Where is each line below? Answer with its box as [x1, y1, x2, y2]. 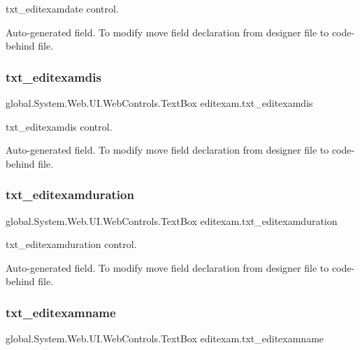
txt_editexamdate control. [6, 1, 119, 15]
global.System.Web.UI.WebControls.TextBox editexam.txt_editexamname [6, 331, 324, 346]
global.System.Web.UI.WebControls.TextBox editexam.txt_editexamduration [6, 213, 338, 228]
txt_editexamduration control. [6, 237, 137, 251]
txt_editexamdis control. [6, 119, 113, 133]
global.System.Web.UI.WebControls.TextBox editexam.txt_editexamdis [6, 96, 313, 110]
